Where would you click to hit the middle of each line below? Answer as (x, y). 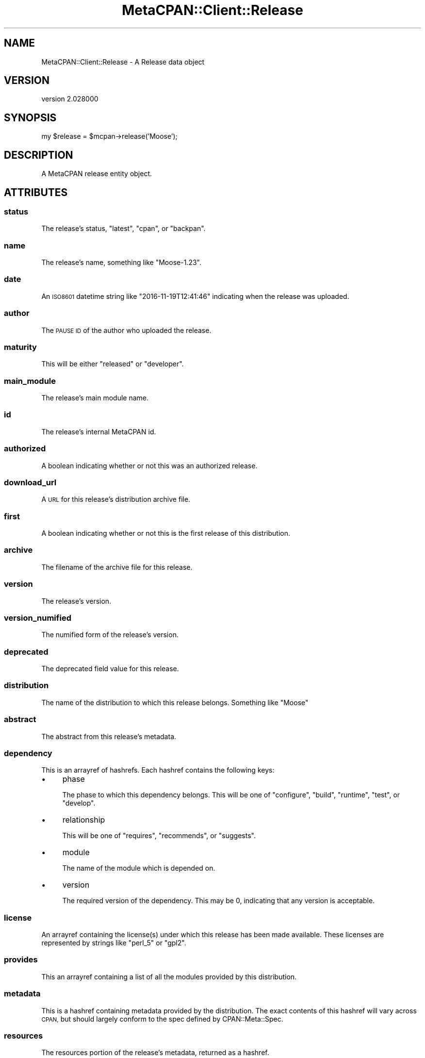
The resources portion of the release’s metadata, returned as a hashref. (155, 1053)
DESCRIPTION (39, 155)
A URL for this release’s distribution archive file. (116, 499)
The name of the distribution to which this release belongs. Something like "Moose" (175, 702)
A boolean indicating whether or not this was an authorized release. (149, 465)
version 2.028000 (70, 99)
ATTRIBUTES (36, 192)
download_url (30, 482)
